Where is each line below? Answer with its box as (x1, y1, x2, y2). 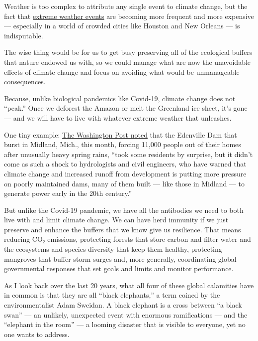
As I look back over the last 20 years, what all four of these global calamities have (4, 280, 254, 290)
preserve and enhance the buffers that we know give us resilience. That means (4, 224, 241, 234)
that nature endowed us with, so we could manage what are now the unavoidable (4, 56, 251, 67)
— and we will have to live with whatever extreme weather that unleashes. (4, 112, 232, 123)
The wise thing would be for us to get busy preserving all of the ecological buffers (4, 47, 253, 57)
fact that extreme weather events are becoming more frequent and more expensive (4, 10, 254, 21)
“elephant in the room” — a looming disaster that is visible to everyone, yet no (4, 319, 246, 330)
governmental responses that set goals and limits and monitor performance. (4, 263, 234, 274)
